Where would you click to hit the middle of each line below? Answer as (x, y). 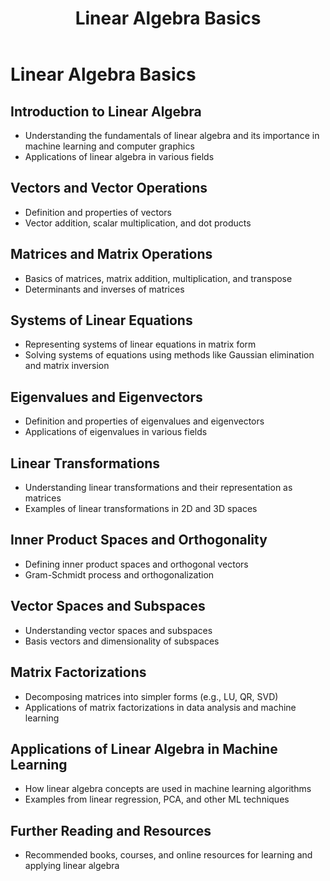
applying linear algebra (72, 866)
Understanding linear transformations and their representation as (158, 488)
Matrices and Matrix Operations (111, 254)
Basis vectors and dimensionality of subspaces (122, 641)
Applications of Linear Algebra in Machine (144, 748)
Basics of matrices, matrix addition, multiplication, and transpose (158, 278)
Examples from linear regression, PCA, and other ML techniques (157, 799)
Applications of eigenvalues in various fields (116, 432)
